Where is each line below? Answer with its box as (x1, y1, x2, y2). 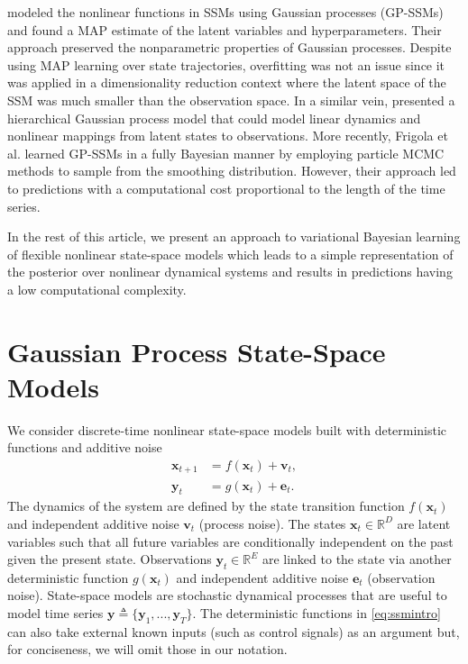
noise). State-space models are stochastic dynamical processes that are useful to (7, 586, 447, 605)
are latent (397, 514, 451, 532)
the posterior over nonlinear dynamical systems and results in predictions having (7, 262, 453, 281)
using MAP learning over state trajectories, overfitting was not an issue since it (7, 55, 445, 74)
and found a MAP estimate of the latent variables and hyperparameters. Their (7, 20, 442, 39)
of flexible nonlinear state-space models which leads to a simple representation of (7, 244, 454, 263)
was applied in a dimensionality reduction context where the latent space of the (7, 73, 446, 92)
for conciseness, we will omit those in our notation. (7, 640, 288, 659)
